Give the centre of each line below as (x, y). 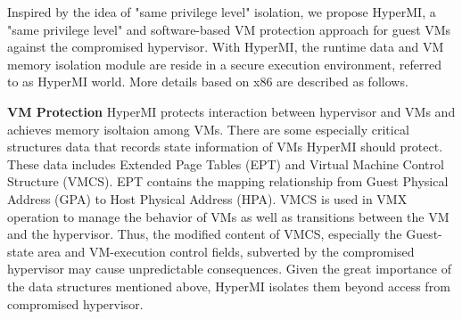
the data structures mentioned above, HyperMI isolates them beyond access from (229, 286)
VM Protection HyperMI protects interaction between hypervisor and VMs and (231, 111)
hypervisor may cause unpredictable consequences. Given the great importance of (229, 269)
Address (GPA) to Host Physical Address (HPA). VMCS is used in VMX (207, 198)
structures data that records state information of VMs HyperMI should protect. (225, 147)
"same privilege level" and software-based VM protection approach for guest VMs (229, 29)
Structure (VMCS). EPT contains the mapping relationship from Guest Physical (228, 181)
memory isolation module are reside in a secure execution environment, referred (225, 64)
